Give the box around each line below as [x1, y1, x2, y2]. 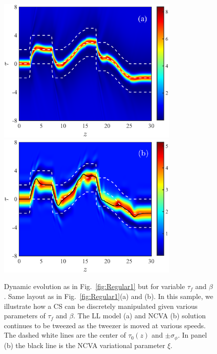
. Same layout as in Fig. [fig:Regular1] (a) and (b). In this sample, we [4, 291, 214, 301]
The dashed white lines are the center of [4, 330, 126, 340]
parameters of [4, 310, 46, 321]
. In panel [177, 330, 207, 340]
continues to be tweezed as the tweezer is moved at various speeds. [4, 320, 206, 330]
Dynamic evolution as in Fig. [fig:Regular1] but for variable [4, 281, 185, 292]
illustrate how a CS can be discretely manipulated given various [4, 300, 198, 311]
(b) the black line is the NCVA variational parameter [4, 340, 165, 350]
